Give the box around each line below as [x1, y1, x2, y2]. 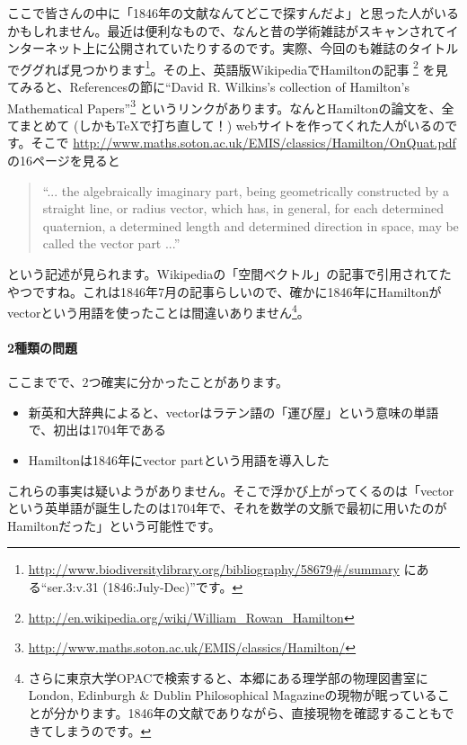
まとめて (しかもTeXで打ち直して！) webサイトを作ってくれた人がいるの [19, 115, 445, 134]
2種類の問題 [7, 338, 78, 357]
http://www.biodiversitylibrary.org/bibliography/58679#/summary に [28, 560, 417, 579]
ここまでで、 [7, 372, 83, 391]
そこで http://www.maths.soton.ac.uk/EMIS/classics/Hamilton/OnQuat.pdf [31, 133, 456, 152]
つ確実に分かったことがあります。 [88, 372, 289, 391]
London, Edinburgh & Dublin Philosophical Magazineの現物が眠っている [28, 686, 437, 705]
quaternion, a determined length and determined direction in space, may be [42, 216, 459, 235]
